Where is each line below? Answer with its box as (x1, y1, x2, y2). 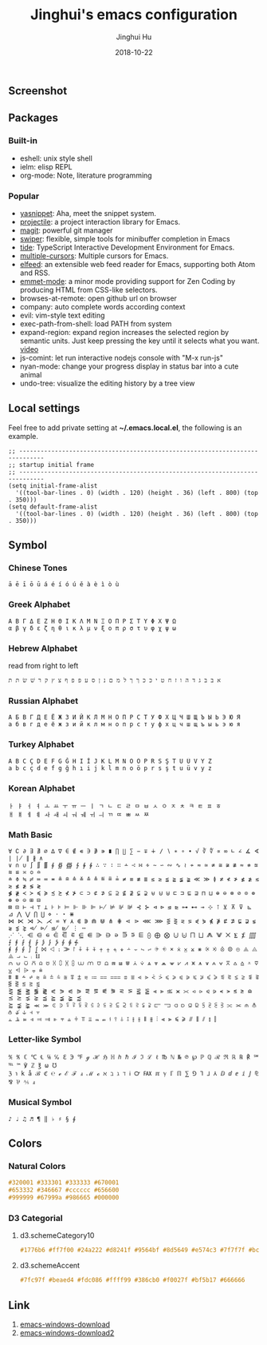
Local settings (8, 401, 80, 415)
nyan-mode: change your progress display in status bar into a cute (19, 361, 239, 371)
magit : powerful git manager (19, 225, 113, 235)
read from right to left (8, 661, 79, 671)
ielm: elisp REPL (19, 162, 73, 171)
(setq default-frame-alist (8, 502, 98, 511)
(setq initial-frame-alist (8, 481, 98, 489)
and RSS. (19, 268, 50, 277)
